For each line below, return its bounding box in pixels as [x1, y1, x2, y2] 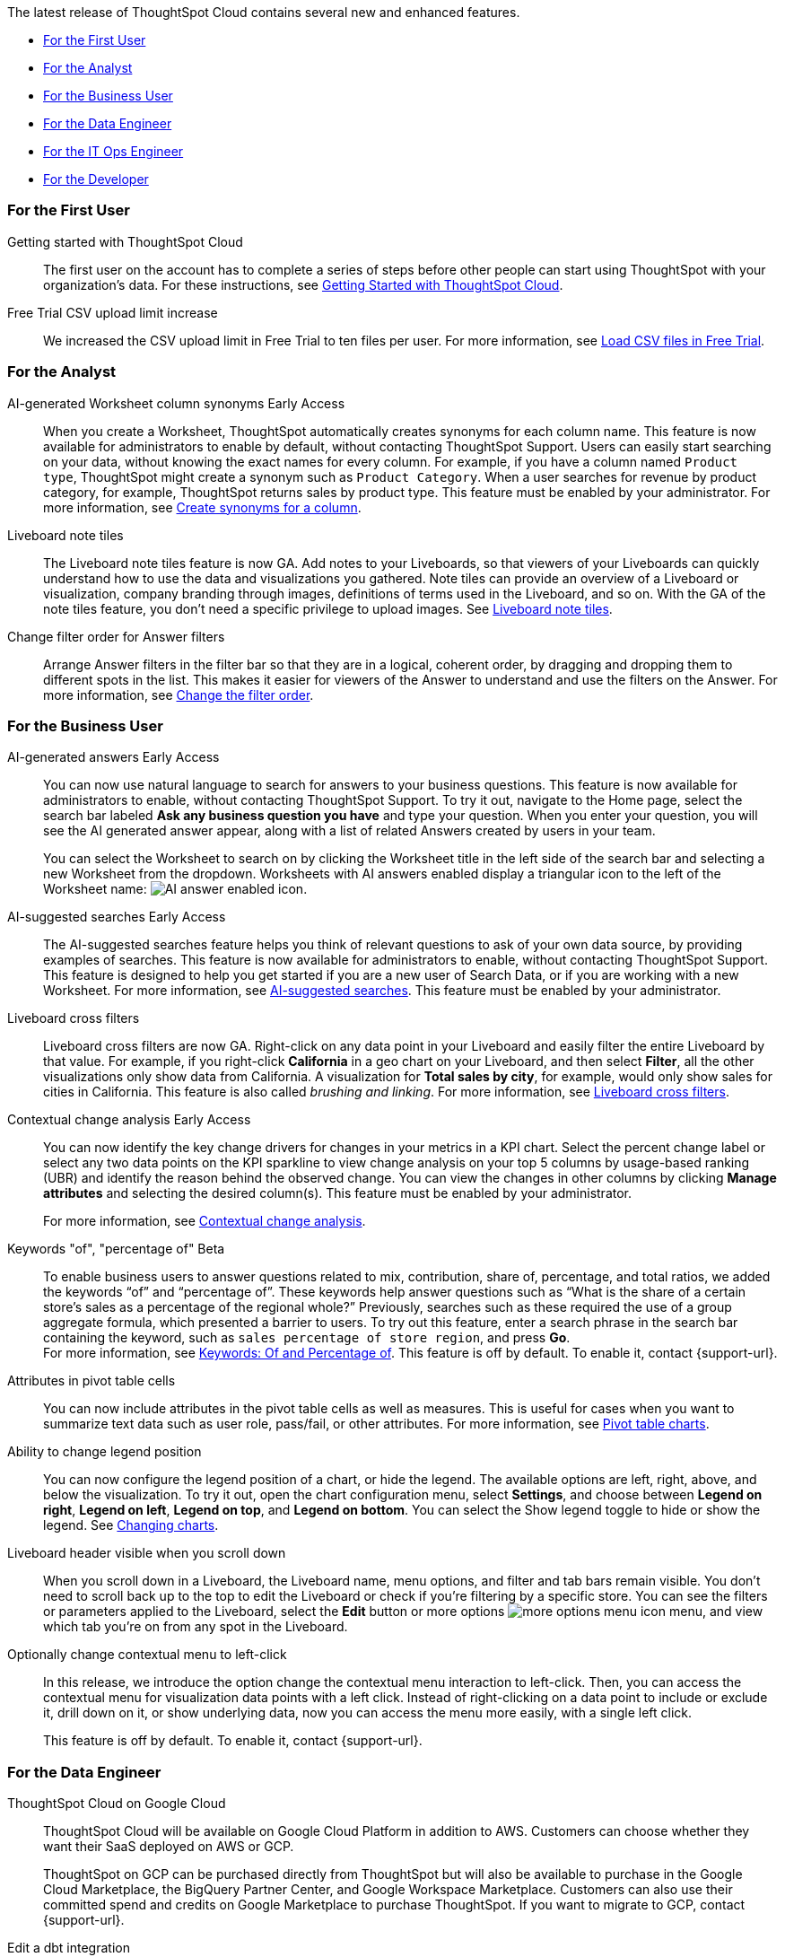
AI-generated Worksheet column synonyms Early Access [7, 395, 345, 411]
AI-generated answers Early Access [7, 749, 220, 765]
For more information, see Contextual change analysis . [43, 1213, 366, 1229]
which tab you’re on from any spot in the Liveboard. [43, 1619, 348, 1635]
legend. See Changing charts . [43, 1517, 219, 1533]
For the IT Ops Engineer [43, 144, 184, 159]
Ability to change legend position [7, 1444, 202, 1460]
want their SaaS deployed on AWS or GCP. [43, 1839, 294, 1854]
